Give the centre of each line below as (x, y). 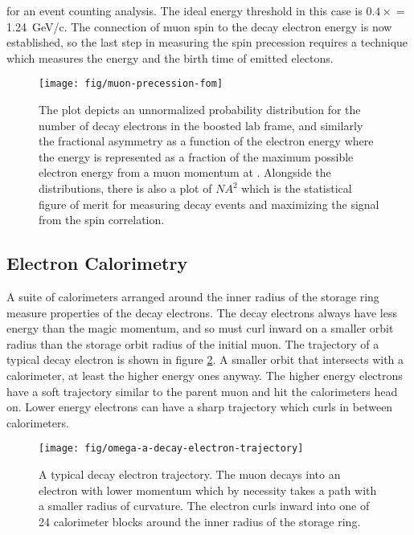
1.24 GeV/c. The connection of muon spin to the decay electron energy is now (199, 26)
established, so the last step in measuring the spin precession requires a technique (207, 42)
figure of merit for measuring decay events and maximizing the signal (209, 204)
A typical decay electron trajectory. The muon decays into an (190, 474)
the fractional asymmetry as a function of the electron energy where (206, 141)
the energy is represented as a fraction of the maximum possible (196, 156)
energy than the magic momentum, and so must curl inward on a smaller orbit (200, 328)
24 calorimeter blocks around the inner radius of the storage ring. (200, 521)
